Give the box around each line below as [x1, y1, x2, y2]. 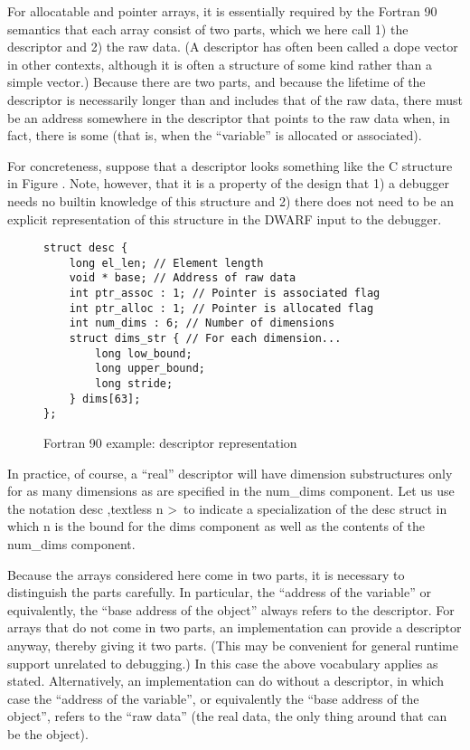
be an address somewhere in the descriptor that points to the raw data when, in [7, 108, 450, 127]
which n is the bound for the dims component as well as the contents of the [7, 517, 425, 536]
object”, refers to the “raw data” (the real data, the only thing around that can [7, 707, 447, 726]
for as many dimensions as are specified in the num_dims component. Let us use [7, 481, 455, 500]
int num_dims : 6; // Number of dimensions [69, 317, 335, 330]
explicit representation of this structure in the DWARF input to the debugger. [7, 209, 442, 228]
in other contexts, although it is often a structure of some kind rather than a [7, 54, 432, 73]
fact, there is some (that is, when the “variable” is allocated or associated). [7, 126, 422, 145]
